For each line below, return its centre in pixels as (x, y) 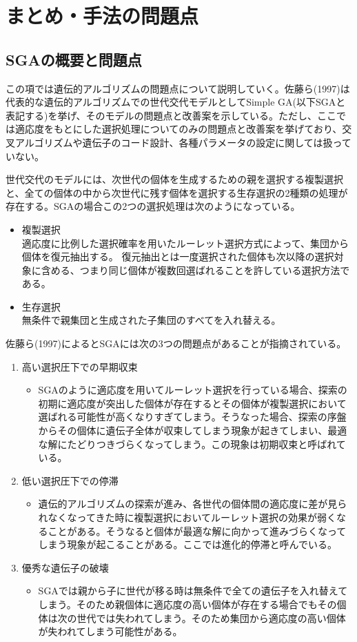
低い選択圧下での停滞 (70, 480)
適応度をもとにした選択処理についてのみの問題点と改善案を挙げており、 (178, 129)
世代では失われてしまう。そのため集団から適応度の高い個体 (211, 617)
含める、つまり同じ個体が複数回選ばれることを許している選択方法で (195, 270)
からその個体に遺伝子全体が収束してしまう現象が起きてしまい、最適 (193, 430)
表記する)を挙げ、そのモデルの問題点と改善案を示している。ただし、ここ (171, 115)
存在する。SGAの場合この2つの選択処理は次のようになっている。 (153, 206)
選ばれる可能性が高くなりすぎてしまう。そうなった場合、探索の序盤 (192, 417)
